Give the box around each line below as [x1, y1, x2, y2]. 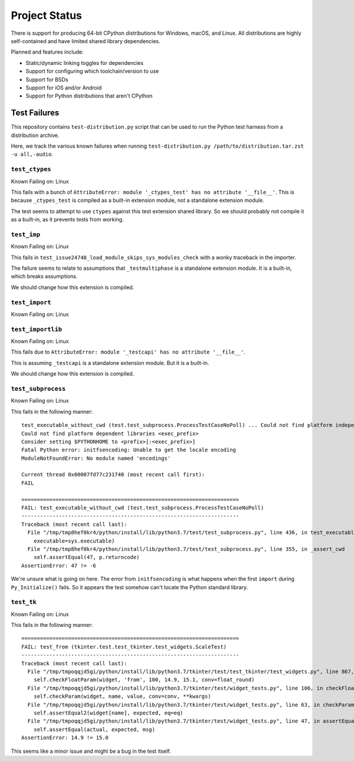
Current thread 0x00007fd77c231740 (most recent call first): [21, 471, 205, 478]
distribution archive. [11, 132, 60, 139]
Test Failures [11, 108, 60, 118]
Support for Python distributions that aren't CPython [25, 92, 153, 100]
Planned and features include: [11, 48, 84, 55]
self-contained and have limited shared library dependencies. [11, 37, 160, 44]
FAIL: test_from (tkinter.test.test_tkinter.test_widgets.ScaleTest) [21, 644, 227, 650]
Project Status [11, 9, 83, 22]
